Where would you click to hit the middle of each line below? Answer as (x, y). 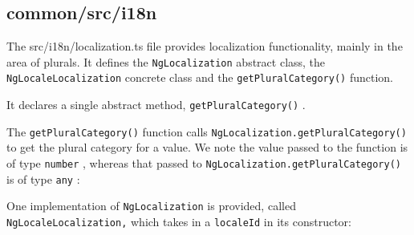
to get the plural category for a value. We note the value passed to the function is (207, 147)
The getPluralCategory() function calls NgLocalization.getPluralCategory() (207, 131)
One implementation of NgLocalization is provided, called (151, 206)
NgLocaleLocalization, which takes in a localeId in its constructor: (179, 221)
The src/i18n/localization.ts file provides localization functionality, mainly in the (205, 46)
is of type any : (43, 178)
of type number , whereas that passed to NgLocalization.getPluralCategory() (204, 163)
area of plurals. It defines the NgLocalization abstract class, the (166, 61)
